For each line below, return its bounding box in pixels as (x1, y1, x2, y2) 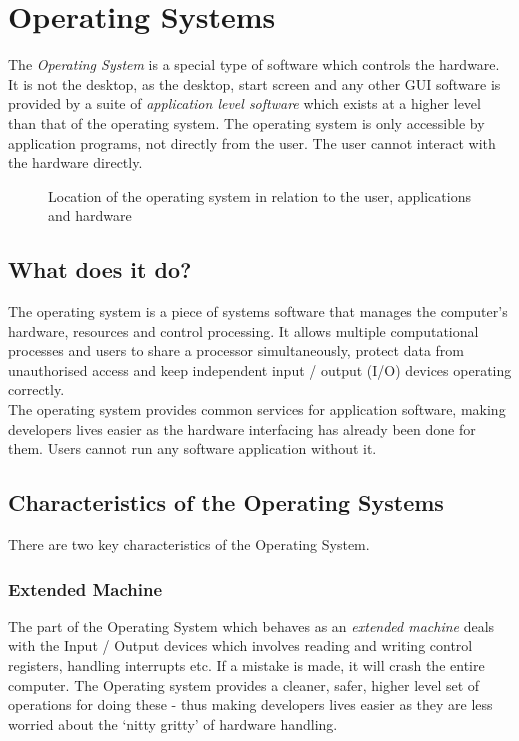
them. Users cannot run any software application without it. (8, 438, 377, 459)
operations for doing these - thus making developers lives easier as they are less (8, 694, 493, 715)
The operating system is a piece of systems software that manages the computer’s (8, 301, 508, 322)
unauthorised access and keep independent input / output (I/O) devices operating (8, 359, 512, 380)
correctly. (8, 379, 65, 400)
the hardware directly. (8, 152, 143, 173)
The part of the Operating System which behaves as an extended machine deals (8, 615, 495, 636)
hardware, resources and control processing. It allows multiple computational (8, 320, 479, 341)
